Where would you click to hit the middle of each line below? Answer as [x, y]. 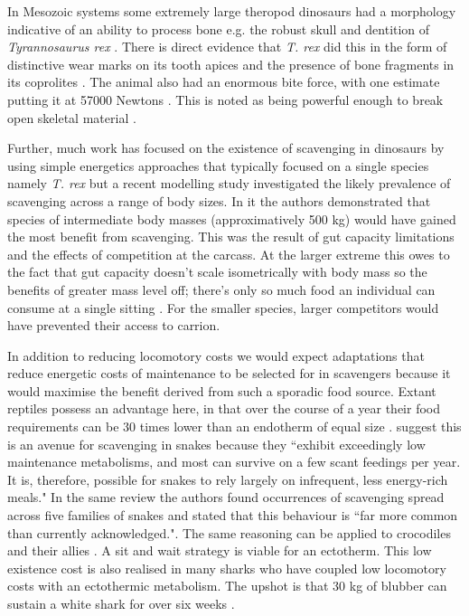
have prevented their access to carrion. [114, 325]
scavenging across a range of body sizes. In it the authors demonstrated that [219, 200]
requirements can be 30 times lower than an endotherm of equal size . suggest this [234, 426]
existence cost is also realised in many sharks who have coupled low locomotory [227, 568]
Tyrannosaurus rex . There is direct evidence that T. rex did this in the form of [227, 47]
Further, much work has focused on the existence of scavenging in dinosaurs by [226, 148]
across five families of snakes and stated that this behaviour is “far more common [233, 515]
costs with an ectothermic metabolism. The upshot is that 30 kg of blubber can [227, 586]
